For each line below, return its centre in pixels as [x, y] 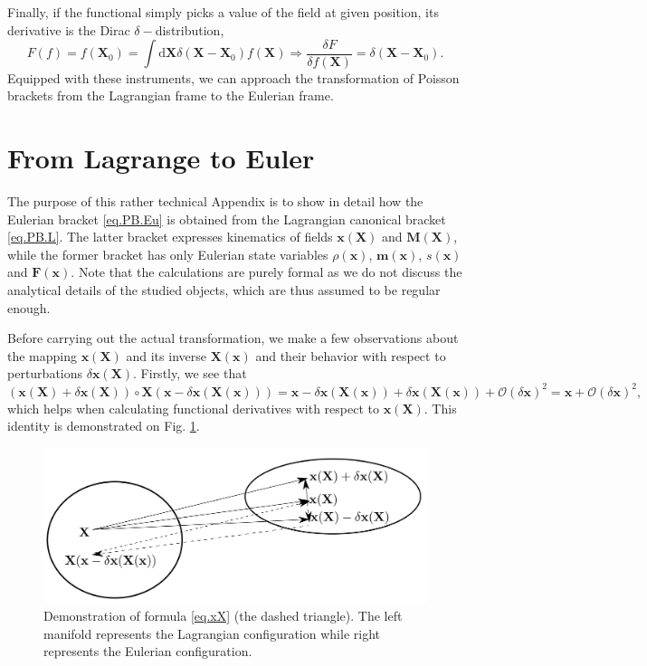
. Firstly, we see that [190, 373]
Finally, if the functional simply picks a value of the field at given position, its [223, 12]
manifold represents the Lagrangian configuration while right [212, 633]
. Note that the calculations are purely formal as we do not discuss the [266, 272]
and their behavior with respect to [351, 355]
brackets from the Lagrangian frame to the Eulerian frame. [171, 95]
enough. [29, 307]
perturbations [45, 373]
